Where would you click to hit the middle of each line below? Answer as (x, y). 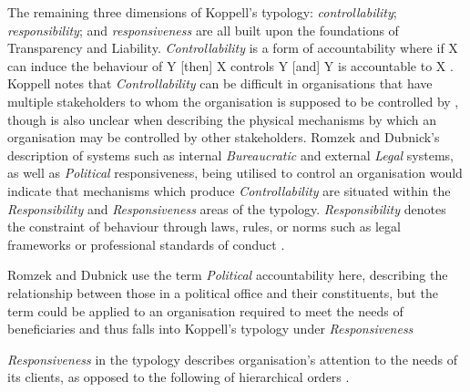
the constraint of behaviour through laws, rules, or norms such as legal (204, 227)
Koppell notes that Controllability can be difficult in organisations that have (220, 83)
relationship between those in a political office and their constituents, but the (223, 292)
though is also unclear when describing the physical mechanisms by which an (222, 119)
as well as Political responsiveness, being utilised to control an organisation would (235, 173)
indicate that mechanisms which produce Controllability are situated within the (229, 190)
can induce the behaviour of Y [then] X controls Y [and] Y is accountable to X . (230, 65)
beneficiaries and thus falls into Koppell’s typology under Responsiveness (210, 329)
